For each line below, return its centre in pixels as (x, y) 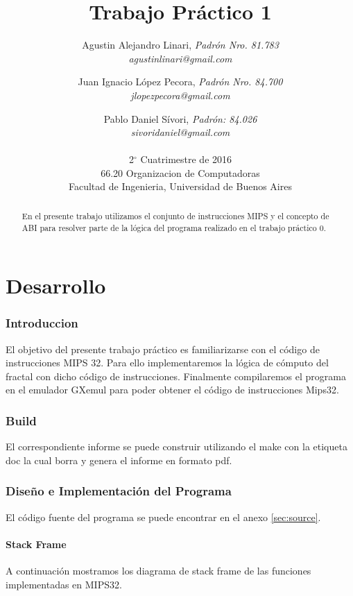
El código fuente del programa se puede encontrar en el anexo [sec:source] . (163, 517)
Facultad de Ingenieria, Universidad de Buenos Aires (180, 186)
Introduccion (42, 323)
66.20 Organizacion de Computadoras (180, 172)
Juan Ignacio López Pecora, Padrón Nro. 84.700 (180, 82)
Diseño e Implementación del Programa (119, 491)
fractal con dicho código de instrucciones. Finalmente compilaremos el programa (176, 376)
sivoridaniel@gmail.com (180, 132)
